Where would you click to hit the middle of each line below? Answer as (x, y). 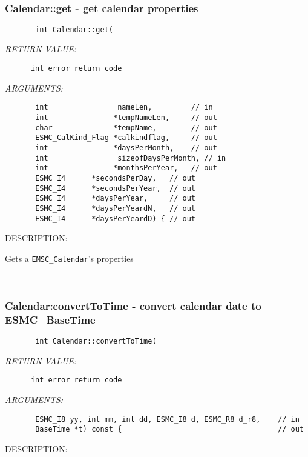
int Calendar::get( (74, 29)
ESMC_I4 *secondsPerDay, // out (115, 178)
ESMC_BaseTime (50, 319)
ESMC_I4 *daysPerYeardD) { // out (115, 218)
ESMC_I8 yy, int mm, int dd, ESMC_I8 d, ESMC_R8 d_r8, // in (167, 419)
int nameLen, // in (124, 108)
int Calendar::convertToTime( (96, 342)
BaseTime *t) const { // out (169, 429)
